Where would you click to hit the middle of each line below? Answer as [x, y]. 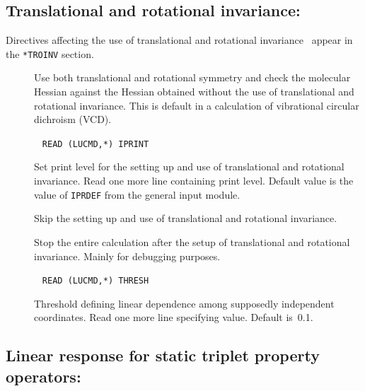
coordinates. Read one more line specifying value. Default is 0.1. [174, 317]
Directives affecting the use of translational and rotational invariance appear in [179, 40]
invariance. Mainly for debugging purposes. [127, 256]
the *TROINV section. [50, 53]
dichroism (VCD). [73, 119]
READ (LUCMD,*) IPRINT [95, 144]
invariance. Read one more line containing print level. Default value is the [194, 181]
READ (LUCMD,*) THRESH [95, 281]
